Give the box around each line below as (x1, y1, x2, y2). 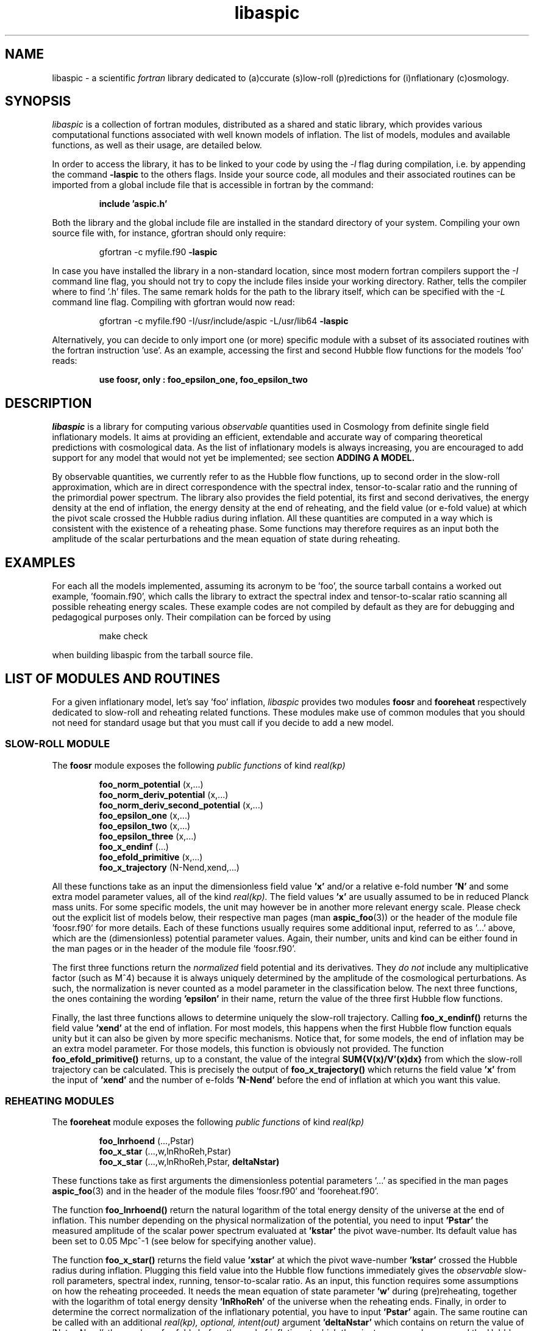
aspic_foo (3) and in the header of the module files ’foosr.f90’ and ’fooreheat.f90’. (52, 1186, 379, 1197)
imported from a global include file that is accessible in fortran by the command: (52, 180, 374, 190)
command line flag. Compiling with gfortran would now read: (52, 297, 295, 308)
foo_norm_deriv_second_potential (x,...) (99, 799, 263, 810)
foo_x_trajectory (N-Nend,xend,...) (99, 861, 240, 872)
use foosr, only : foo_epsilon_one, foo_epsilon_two (99, 374, 308, 385)
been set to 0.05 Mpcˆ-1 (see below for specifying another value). (52, 1236, 316, 1247)
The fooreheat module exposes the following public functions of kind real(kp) (52, 1117, 365, 1128)
